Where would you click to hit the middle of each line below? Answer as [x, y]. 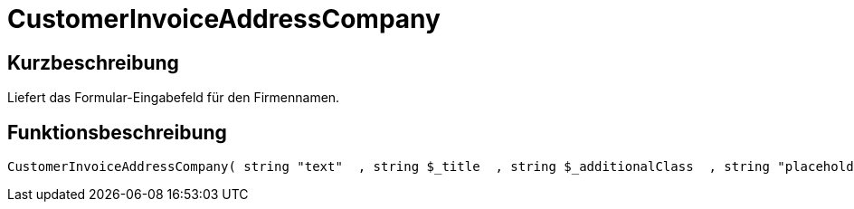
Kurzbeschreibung [93, 62]
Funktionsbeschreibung [117, 132]
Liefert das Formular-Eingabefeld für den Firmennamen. [174, 98]
